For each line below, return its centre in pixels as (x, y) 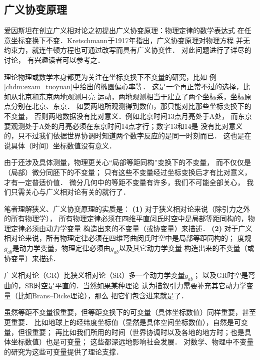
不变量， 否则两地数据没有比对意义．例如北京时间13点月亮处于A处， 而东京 (128, 116)
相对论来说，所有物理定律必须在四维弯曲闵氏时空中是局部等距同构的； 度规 (128, 238)
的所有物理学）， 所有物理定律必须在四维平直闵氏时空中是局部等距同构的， (126, 218)
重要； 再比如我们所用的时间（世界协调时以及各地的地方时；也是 (138, 332)
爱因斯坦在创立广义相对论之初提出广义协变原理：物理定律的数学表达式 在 (124, 30)
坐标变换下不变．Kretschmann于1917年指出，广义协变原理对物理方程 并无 (130, 40)
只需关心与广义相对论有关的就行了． (70, 192)
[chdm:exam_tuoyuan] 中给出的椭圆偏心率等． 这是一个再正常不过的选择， (123, 86)
